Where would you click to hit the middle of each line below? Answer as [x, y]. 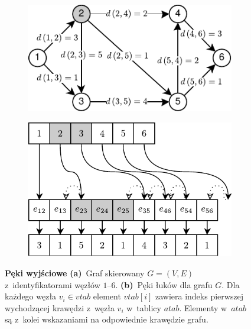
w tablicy [144, 307]
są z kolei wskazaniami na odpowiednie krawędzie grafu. [107, 319]
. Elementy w [203, 307]
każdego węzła [31, 296]
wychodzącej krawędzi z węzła [60, 307]
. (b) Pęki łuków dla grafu [164, 284]
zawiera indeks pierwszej [199, 296]
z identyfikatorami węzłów [53, 284]
